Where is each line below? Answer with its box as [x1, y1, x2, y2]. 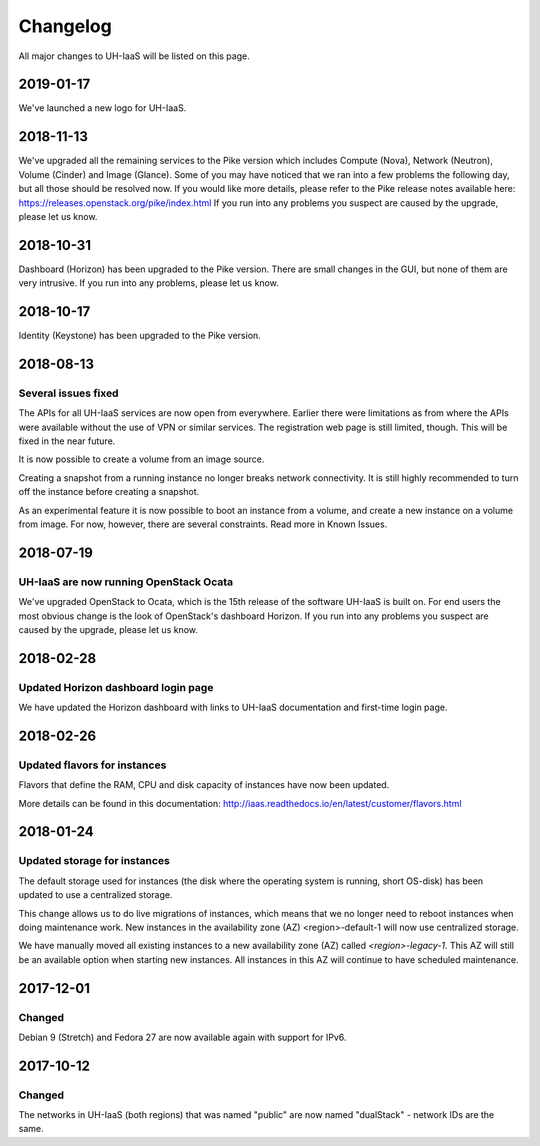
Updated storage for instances [18, 854, 170, 868]
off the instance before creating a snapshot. [18, 486, 200, 498]
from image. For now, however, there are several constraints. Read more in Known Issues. [18, 518, 388, 530]
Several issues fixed [18, 386, 119, 400]
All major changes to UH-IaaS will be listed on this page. [18, 50, 250, 62]
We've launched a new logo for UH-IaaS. [18, 102, 187, 114]
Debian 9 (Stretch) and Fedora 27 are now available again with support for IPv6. [18, 1031, 347, 1043]
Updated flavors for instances [18, 758, 167, 772]
